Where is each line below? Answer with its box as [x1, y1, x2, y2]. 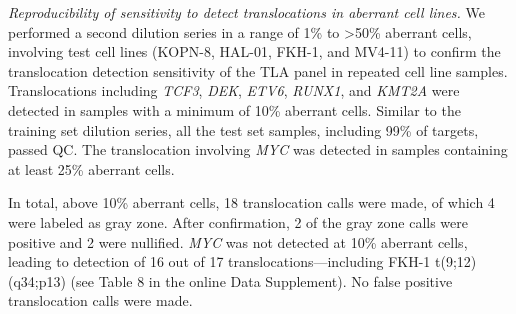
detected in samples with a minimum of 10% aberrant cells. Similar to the [8, 99, 461, 120]
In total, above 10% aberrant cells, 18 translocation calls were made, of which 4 [8, 192, 495, 213]
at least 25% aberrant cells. [8, 158, 175, 179]
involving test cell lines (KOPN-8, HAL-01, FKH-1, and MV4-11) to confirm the [8, 41, 501, 62]
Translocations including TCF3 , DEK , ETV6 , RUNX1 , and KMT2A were [8, 80, 460, 101]
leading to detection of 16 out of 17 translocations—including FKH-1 [8, 251, 431, 272]
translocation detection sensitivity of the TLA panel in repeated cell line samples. [8, 60, 508, 81]
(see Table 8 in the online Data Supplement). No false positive [70, 270, 453, 291]
